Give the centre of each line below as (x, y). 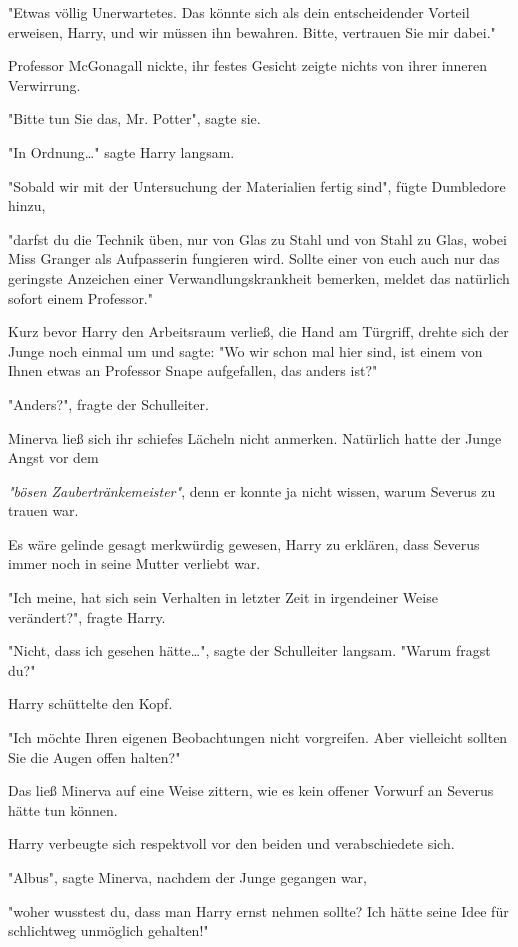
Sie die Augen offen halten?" (94, 756)
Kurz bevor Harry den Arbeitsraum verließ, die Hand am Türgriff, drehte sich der (258, 331)
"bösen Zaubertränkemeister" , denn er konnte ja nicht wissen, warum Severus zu (252, 490)
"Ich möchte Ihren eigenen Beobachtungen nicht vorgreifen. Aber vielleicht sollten (258, 737)
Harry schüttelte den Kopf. (90, 703)
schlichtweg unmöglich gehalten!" (108, 930)
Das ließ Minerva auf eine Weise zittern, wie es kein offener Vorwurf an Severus (251, 790)
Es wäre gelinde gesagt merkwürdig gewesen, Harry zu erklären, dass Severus (244, 543)
